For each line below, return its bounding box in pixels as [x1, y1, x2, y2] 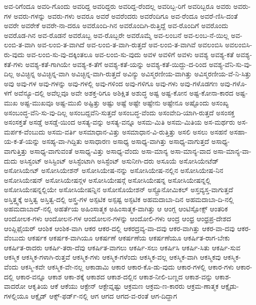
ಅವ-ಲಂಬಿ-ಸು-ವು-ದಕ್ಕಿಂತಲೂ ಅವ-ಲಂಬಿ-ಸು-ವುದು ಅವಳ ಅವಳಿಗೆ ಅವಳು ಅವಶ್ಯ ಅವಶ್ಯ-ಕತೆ [27, 49, 234, 59]
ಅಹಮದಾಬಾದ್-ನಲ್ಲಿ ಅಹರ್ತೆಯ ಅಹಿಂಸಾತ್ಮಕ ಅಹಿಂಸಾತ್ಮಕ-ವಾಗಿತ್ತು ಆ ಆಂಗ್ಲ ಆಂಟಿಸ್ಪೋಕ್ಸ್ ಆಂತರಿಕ [4, 203, 228, 214]
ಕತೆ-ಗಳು [4, 59, 23, 69]
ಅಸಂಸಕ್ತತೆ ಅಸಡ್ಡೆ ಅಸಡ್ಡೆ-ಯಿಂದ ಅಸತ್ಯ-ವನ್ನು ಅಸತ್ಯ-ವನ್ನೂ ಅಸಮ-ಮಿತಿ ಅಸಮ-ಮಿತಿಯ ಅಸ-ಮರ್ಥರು [4, 117, 235, 127]
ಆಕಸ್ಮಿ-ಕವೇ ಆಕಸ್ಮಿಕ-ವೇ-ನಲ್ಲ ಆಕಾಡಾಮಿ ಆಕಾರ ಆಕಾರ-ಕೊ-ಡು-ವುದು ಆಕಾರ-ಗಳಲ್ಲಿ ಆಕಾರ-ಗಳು [20, 262, 234, 272]
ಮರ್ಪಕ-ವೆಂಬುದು [4, 126, 45, 136]
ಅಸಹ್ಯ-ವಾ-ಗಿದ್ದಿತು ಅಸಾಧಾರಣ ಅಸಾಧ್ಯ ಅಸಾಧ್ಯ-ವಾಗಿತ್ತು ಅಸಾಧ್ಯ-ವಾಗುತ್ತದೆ [42, 136, 209, 146]
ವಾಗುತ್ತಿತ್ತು [4, 145, 28, 156]
